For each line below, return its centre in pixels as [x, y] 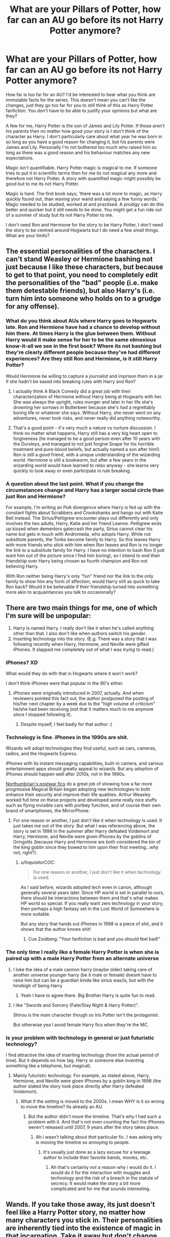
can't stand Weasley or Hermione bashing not [79, 259]
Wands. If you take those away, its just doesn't [80, 1204]
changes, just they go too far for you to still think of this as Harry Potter [79, 105]
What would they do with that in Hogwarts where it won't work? [72, 673]
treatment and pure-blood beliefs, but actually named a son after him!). [87, 449]
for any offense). [33, 306]
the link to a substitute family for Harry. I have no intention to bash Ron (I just [85, 550]
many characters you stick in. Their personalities [84, 1220]
